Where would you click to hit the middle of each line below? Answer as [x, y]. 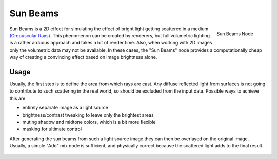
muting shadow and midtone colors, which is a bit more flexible [89, 122]
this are [17, 98]
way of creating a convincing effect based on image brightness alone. [83, 57]
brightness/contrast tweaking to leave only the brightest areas [88, 115]
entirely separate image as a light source [65, 108]
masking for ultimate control [52, 129]
